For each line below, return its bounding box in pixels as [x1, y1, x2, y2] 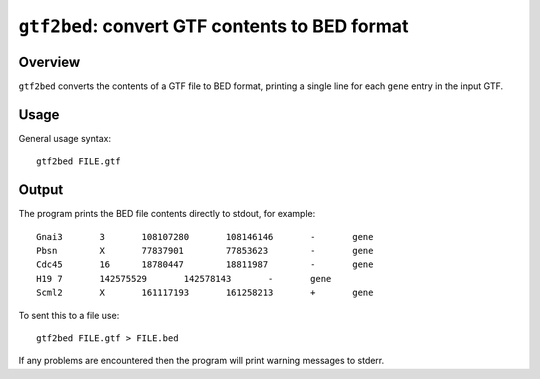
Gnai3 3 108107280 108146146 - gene [36, 231, 374, 242]
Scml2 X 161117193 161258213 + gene [36, 287, 374, 299]
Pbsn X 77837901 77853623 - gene [36, 245, 374, 257]
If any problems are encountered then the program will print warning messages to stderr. [18, 355, 385, 367]
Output [18, 181, 64, 199]
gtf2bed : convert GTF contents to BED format [18, 15, 409, 37]
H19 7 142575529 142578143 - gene [36, 273, 332, 284]
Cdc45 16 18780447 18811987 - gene [36, 259, 374, 270]
